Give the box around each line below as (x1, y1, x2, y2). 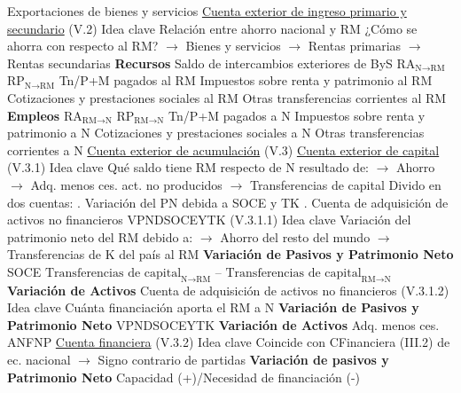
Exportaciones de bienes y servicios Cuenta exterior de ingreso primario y (7, 2, 407, 20)
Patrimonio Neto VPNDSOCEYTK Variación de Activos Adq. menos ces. (7, 315, 440, 334)
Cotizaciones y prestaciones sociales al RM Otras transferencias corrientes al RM (7, 88, 447, 106)
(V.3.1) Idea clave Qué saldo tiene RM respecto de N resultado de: (7, 158, 370, 177)
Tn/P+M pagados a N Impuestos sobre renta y (168, 106, 426, 124)
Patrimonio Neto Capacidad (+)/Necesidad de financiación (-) (7, 367, 361, 386)
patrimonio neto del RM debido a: (7, 227, 193, 246)
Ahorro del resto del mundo (220, 227, 371, 246)
